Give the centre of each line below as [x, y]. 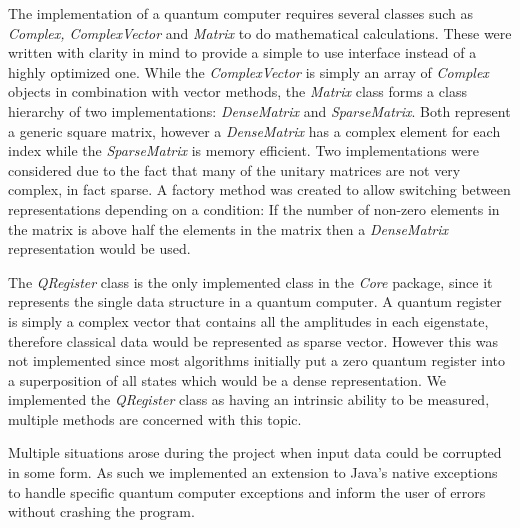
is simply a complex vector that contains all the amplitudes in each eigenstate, [248, 320]
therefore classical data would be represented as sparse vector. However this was [253, 340]
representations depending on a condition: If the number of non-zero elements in [254, 208]
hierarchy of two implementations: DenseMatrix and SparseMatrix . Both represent [259, 110]
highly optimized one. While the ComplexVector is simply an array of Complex [248, 71]
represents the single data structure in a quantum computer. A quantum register [255, 301]
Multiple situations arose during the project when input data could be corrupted [255, 452]
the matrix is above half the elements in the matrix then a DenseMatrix [228, 228]
